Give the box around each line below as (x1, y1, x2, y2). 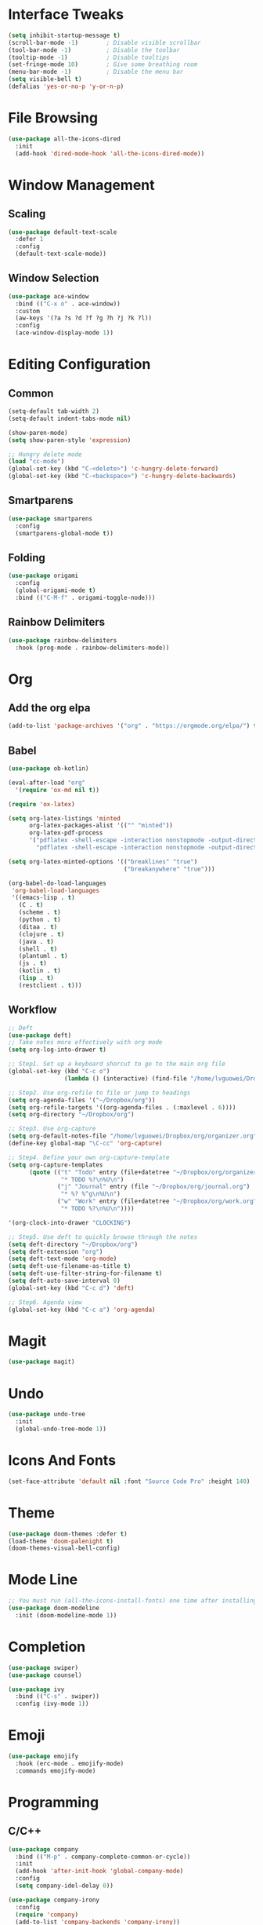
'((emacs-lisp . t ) (11, 893, 76, 902)
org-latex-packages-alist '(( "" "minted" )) (28, 822, 174, 830)
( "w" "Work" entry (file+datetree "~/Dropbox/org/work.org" (57, 1197, 258, 1206)
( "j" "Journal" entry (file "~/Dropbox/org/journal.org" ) (57, 1183, 250, 1191)
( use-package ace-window (8, 292, 89, 300)
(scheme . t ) (18, 908, 61, 916)
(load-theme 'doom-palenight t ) (8, 1537, 113, 1545)
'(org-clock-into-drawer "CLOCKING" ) (8, 1218, 131, 1226)
